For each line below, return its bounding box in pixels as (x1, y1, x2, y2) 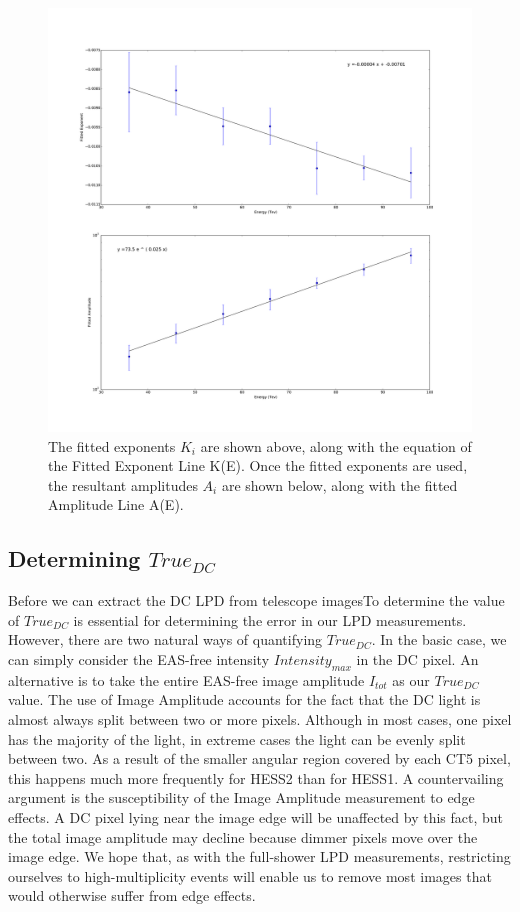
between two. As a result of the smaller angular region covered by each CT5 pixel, (8, 748, 511, 769)
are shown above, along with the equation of (200, 435, 472, 456)
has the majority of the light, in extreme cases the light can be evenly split (8, 728, 466, 749)
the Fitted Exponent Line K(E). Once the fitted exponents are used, (48, 455, 468, 476)
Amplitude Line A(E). (48, 494, 184, 515)
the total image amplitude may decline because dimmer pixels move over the (8, 826, 478, 847)
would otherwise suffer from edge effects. (8, 885, 256, 906)
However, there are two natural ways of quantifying (8, 629, 323, 650)
